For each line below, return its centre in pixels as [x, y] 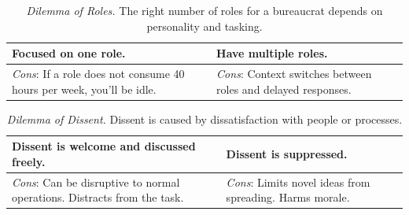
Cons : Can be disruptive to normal [96, 182]
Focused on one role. [69, 53]
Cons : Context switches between [294, 74]
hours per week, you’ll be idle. [84, 89]
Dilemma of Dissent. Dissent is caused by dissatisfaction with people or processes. [204, 119]
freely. [29, 161]
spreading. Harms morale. [288, 197]
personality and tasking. [204, 26]
